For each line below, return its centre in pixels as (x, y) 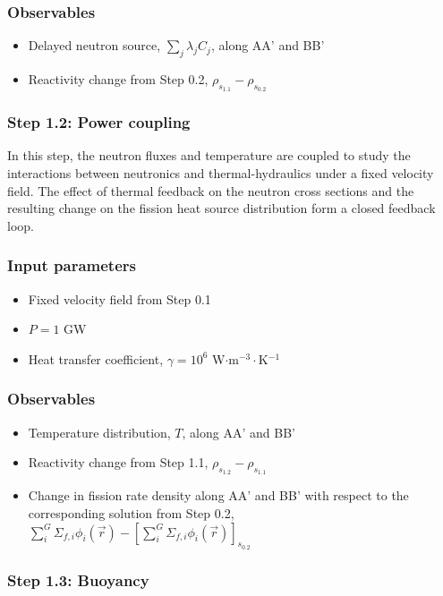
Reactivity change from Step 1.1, (118, 462)
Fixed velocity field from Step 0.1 (119, 298)
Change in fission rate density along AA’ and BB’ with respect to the (218, 495)
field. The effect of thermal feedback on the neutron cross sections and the (211, 190)
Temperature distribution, (99, 432)
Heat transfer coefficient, (96, 358)
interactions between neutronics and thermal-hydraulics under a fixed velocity (221, 173)
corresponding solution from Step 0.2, (131, 513)
